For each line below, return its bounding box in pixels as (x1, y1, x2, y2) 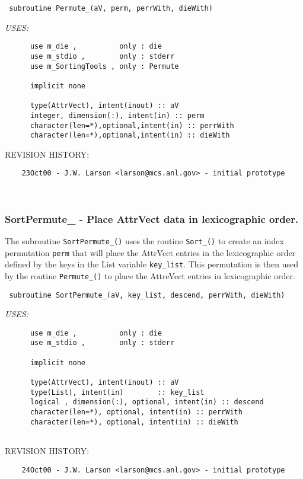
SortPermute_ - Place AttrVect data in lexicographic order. (5, 211, 299, 226)
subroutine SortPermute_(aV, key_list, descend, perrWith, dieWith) (9, 290, 285, 299)
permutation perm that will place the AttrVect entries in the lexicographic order (5, 246, 296, 258)
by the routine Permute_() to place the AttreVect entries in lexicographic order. (5, 269, 295, 282)
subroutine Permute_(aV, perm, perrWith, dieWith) (9, 4, 213, 12)
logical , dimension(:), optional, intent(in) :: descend (30, 398, 264, 407)
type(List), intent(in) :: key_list (30, 388, 205, 397)
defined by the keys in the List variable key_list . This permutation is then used (5, 258, 299, 270)
